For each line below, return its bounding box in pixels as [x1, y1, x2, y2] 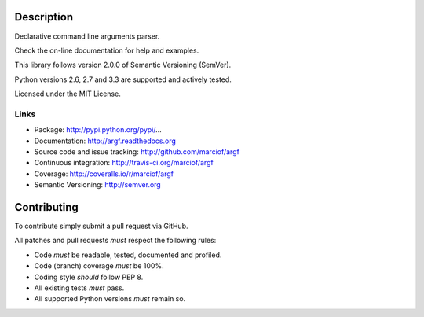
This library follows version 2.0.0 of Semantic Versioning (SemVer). [14, 60, 232, 70]
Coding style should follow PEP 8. [34, 272, 144, 282]
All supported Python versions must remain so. [34, 294, 186, 304]
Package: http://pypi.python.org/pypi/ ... [34, 125, 163, 135]
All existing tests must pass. [34, 283, 125, 293]
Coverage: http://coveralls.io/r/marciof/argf [34, 169, 174, 179]
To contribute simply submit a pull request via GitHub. [14, 221, 188, 231]
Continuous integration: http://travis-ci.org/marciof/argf [34, 158, 214, 168]
